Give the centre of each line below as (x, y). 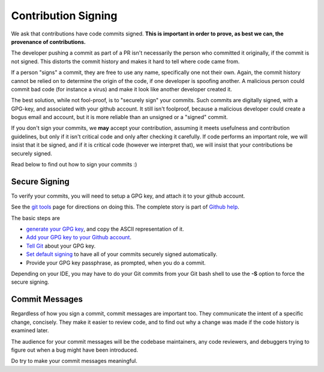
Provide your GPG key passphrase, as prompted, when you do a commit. (116, 263)
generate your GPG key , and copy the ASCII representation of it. (105, 229)
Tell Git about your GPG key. (61, 246)
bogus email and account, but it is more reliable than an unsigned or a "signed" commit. (119, 117)
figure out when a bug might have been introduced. (75, 350)
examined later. (30, 331)
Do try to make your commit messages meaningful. (74, 361)
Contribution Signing (64, 16)
